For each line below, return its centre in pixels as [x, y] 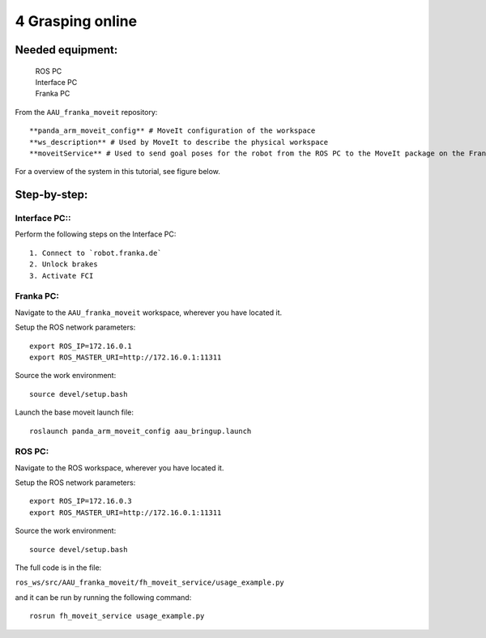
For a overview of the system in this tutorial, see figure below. [117, 172]
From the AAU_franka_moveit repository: [86, 112]
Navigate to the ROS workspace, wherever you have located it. [119, 468]
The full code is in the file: [58, 568]
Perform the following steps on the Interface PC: [96, 234]
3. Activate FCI [62, 276]
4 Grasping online [76, 21]
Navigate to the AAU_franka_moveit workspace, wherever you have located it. [149, 313]
